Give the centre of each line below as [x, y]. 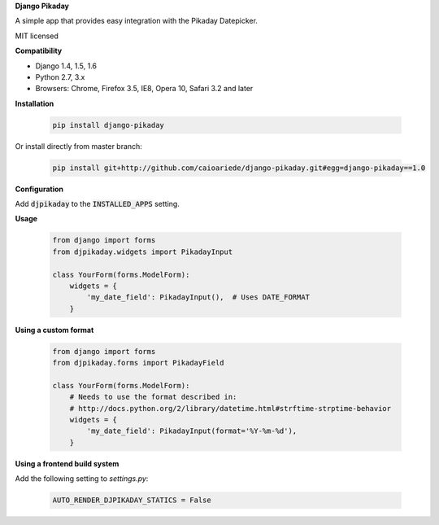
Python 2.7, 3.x [60, 77]
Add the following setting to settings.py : [82, 479]
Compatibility [39, 51]
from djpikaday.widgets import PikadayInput [143, 252]
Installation [35, 103]
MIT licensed [37, 36]
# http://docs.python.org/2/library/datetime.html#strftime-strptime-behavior [230, 408]
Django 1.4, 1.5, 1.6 [66, 66]
